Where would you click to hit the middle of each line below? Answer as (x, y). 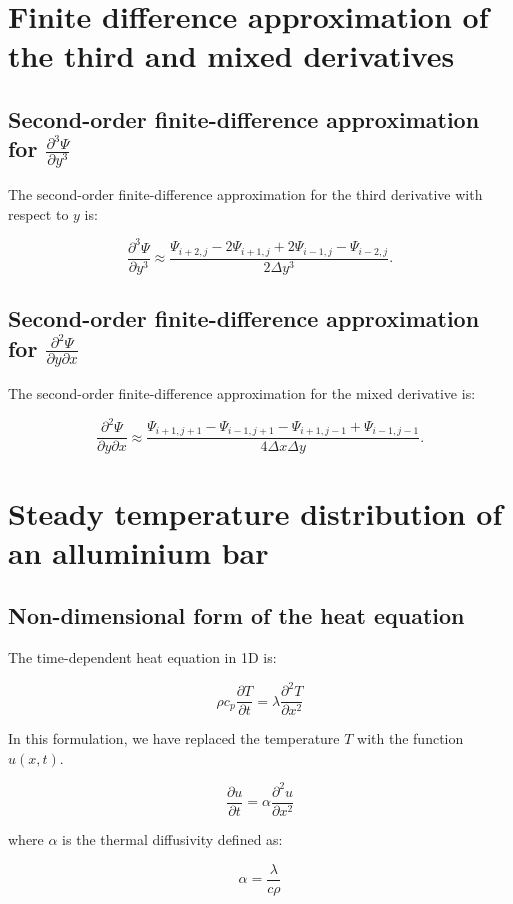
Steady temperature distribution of (255, 512)
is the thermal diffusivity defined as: (172, 839)
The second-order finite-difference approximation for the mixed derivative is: (242, 393)
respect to (38, 213)
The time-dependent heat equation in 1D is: (142, 657)
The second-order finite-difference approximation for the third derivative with (245, 194)
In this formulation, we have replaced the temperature (174, 738)
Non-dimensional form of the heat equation (236, 615)
